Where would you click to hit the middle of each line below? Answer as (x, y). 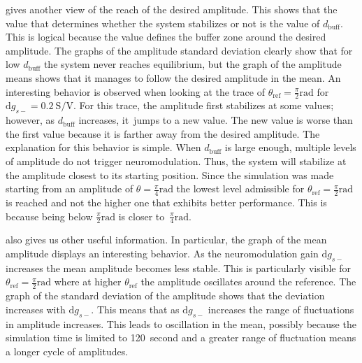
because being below (49, 216)
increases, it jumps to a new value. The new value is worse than (216, 120)
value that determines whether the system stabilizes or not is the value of (163, 23)
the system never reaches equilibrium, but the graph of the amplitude (193, 64)
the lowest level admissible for (240, 188)
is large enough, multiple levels (290, 147)
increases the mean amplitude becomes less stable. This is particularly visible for (178, 268)
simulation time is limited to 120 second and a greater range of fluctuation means (181, 337)
